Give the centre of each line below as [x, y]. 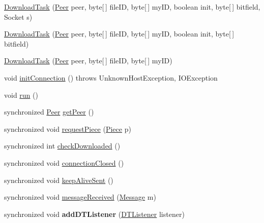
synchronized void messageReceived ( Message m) [80, 197]
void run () [21, 95]
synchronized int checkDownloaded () [62, 146]
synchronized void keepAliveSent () [59, 180]
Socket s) [18, 16]
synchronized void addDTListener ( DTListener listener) [94, 214]
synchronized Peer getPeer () [49, 112]
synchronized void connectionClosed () [64, 162]
